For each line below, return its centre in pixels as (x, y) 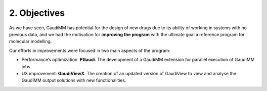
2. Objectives (37, 13)
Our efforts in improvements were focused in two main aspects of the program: (90, 50)
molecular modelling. (30, 42)
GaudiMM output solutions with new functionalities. (74, 80)
